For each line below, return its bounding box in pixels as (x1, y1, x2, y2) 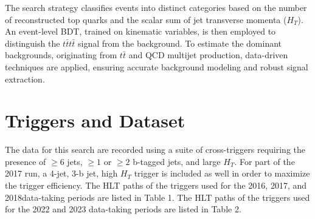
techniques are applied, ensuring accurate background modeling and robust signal (5, 60, 308, 73)
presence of (5, 155, 46, 167)
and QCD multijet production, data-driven (128, 49, 288, 61)
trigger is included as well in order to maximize (134, 167, 310, 180)
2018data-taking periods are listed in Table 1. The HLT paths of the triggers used (5, 190, 310, 203)
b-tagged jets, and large (133, 155, 221, 167)
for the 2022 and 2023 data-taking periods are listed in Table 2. (5, 203, 241, 215)
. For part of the (234, 155, 295, 167)
